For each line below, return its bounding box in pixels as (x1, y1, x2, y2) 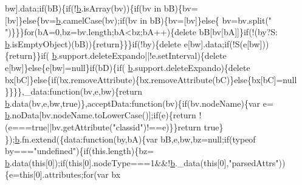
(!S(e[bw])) (229, 37, 269, 50)
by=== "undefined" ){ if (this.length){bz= (5, 144, 154, 157)
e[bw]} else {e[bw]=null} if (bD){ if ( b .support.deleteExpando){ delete (5, 61, 250, 73)
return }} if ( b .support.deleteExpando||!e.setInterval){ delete (9, 49, 227, 62)
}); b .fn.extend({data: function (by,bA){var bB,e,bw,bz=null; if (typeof (5, 132, 256, 145)
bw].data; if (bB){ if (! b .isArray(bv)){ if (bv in (5, 2, 162, 14)
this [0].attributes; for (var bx (19, 168, 121, 181)
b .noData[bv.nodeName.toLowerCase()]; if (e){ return (5, 109, 196, 121)
